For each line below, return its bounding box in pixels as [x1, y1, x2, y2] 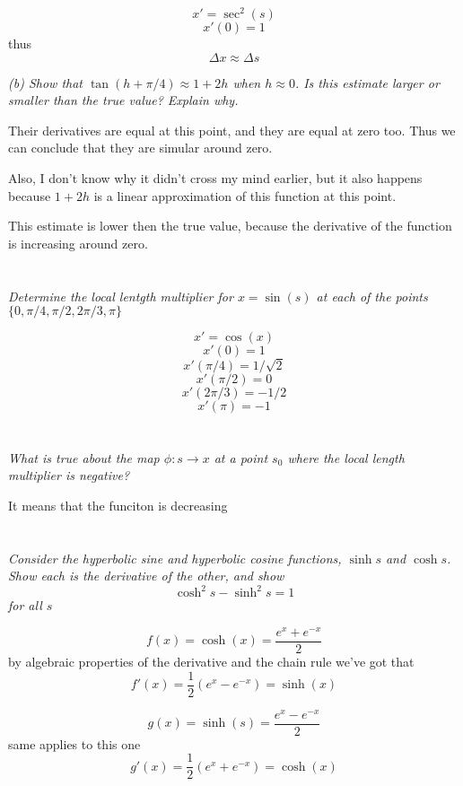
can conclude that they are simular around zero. [8, 138, 273, 157]
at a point [214, 448, 268, 467]
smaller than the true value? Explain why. [8, 91, 239, 109]
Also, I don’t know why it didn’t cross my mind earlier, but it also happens [8, 169, 423, 188]
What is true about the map [8, 448, 160, 467]
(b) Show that [8, 73, 83, 92]
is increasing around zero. [8, 233, 148, 252]
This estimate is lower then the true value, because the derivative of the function [8, 216, 452, 235]
